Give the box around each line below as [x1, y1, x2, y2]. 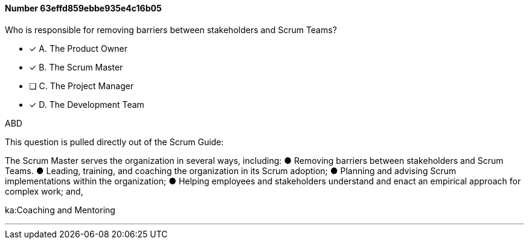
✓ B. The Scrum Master [29, 61, 123, 72]
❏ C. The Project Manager [29, 80, 134, 91]
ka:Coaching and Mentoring [5, 204, 115, 215]
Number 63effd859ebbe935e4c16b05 [5, 3, 162, 13]
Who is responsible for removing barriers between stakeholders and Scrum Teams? [5, 24, 337, 35]
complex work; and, [5, 186, 83, 196]
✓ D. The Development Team [29, 99, 144, 110]
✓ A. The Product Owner [29, 43, 127, 54]
